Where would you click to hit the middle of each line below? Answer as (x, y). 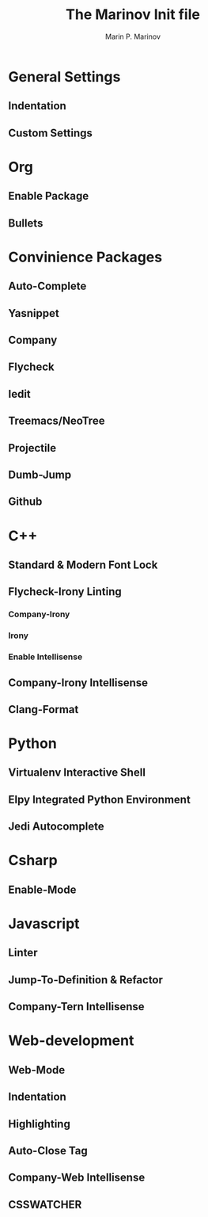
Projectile (32, 448)
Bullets (26, 223)
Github (25, 502)
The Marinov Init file (133, 15)
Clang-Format (43, 710)
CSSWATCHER (45, 1205)
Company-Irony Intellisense (78, 683)
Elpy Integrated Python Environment (100, 799)
